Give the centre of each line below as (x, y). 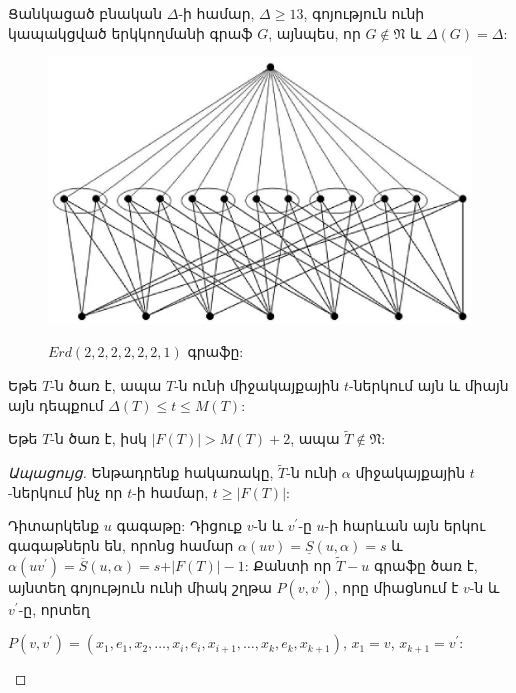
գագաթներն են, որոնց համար (121, 545)
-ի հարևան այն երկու (405, 525)
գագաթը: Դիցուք (179, 525)
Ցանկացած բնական (85, 13)
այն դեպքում (56, 404)
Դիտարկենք (54, 525)
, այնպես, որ (314, 32)
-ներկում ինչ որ (65, 491)
